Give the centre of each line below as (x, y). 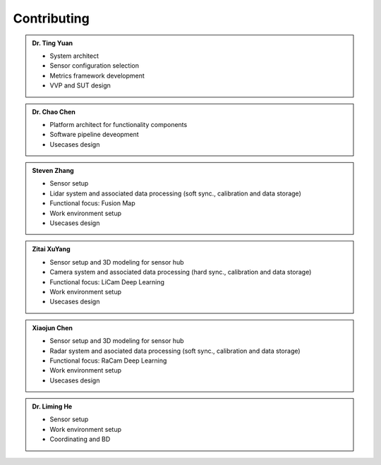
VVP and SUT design (80, 85)
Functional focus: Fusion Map (92, 203)
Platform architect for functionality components (119, 124)
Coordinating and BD (80, 439)
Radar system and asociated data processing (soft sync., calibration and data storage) (175, 351)
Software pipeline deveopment (94, 135)
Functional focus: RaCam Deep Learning (108, 361)
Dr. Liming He (52, 406)
